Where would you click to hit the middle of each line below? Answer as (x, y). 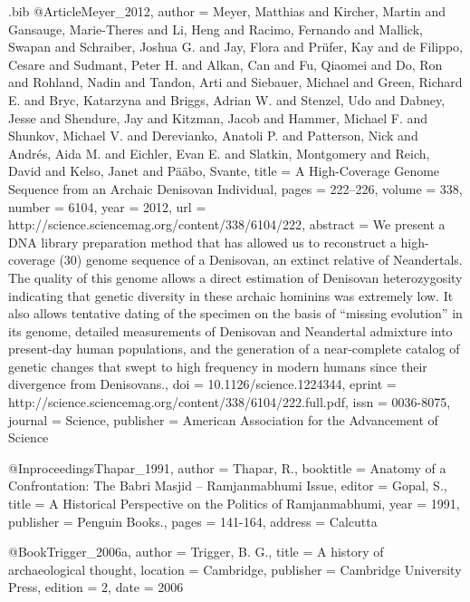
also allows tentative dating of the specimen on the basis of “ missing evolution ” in (235, 313)
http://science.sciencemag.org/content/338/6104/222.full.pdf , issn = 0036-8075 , (230, 402)
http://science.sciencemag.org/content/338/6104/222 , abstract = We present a (227, 224)
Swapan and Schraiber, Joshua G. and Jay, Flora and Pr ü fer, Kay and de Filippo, (235, 47)
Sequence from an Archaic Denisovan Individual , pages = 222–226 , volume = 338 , (235, 188)
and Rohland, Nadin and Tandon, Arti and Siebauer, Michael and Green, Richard (235, 82)
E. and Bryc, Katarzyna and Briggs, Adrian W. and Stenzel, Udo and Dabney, (227, 99)
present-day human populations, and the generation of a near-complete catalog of (234, 349)
